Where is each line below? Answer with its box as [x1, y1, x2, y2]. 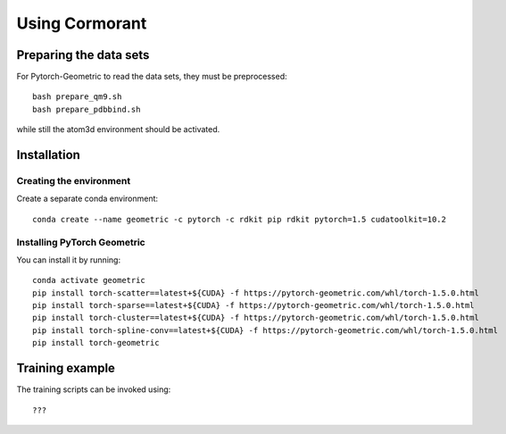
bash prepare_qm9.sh [32, 92, 122, 102]
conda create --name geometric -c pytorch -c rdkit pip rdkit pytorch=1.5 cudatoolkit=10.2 [32, 214, 446, 224]
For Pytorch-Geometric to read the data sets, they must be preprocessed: [16, 71, 287, 82]
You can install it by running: [16, 255, 120, 265]
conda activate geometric [32, 275, 146, 286]
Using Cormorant [16, 13, 147, 33]
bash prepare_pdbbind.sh [32, 104, 141, 114]
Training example [16, 361, 116, 376]
